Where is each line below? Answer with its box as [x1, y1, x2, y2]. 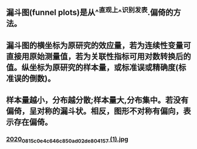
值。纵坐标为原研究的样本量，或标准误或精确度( [6, 62, 179, 72]
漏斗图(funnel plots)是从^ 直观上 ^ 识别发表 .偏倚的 [6, 6, 174, 18]
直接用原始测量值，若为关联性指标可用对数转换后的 [6, 51, 191, 61]
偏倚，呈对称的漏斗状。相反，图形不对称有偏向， [6, 106, 184, 116]
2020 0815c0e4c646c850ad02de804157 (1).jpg [6, 135, 129, 144]
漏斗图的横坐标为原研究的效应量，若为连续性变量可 [6, 40, 191, 50]
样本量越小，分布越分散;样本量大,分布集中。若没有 [6, 95, 189, 105]
